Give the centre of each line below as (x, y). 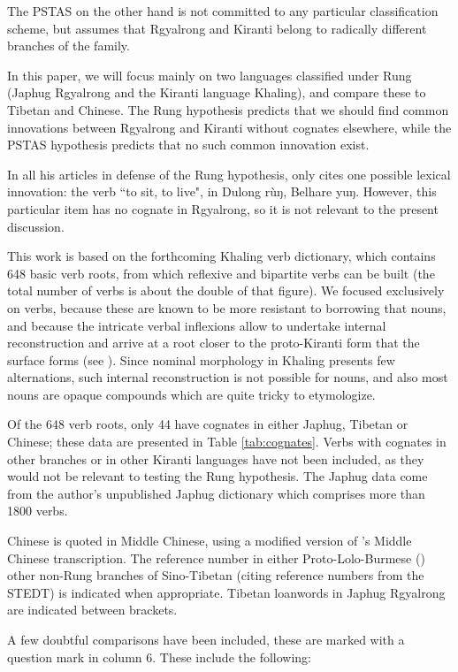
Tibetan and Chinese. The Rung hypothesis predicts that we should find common (228, 109)
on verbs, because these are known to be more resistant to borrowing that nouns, (227, 307)
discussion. (36, 226)
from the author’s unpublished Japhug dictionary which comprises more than (216, 493)
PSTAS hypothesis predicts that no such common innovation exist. (188, 145)
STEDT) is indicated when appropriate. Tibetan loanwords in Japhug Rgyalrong (226, 592)
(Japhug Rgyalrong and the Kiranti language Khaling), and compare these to (217, 92)
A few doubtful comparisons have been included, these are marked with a (206, 639)
